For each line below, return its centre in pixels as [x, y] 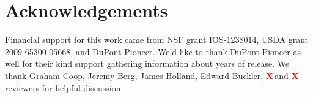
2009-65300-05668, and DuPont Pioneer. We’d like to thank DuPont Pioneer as [153, 51]
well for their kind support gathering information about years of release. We [147, 63]
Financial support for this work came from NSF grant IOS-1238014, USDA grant [157, 40]
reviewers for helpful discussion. [64, 87]
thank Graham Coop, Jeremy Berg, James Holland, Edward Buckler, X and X [152, 75]
